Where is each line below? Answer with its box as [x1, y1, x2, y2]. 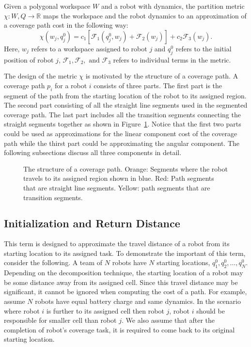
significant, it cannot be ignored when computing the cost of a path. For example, [4, 286, 247, 297]
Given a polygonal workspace [4, 1, 91, 11]
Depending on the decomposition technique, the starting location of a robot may [4, 268, 243, 278]
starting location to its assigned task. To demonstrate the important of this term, [4, 248, 246, 258]
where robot [4, 305, 40, 315]
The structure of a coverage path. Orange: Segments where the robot [23, 163, 228, 173]
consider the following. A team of [4, 257, 103, 268]
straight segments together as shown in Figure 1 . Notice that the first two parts [4, 119, 241, 129]
